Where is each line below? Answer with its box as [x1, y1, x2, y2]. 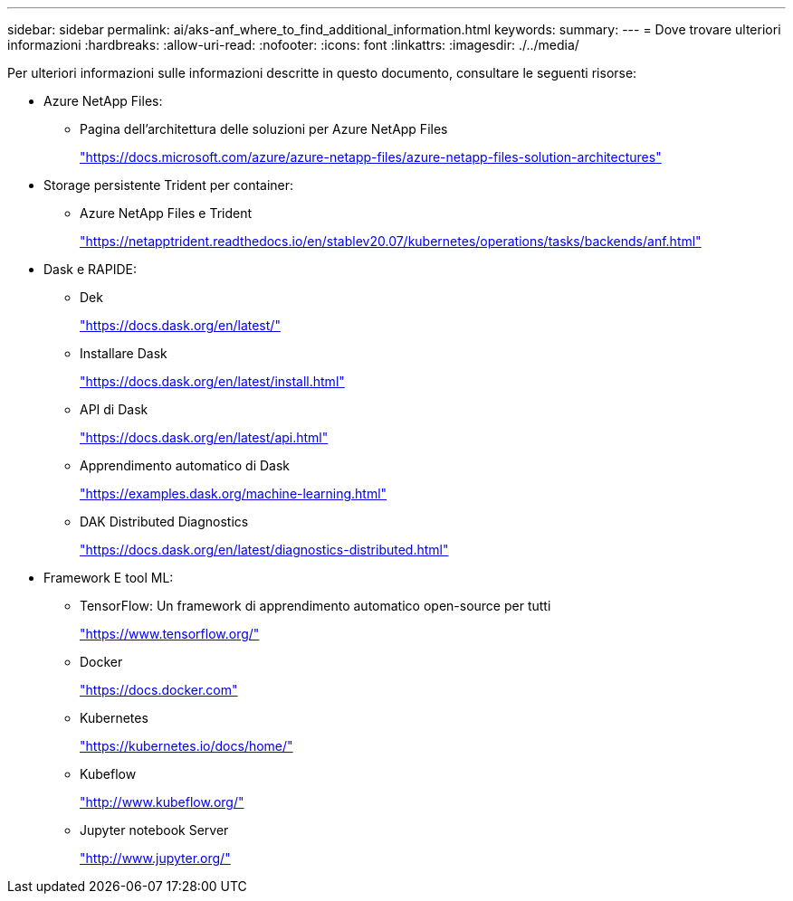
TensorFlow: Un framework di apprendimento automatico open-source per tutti [80, 598, 551, 613]
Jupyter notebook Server [80, 822, 229, 838]
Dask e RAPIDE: [43, 261, 137, 277]
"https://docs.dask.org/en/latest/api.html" [80, 430, 329, 445]
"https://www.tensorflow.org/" [80, 626, 260, 641]
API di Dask [80, 402, 148, 417]
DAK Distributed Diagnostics [80, 514, 249, 529]
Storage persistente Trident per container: [43, 177, 294, 193]
